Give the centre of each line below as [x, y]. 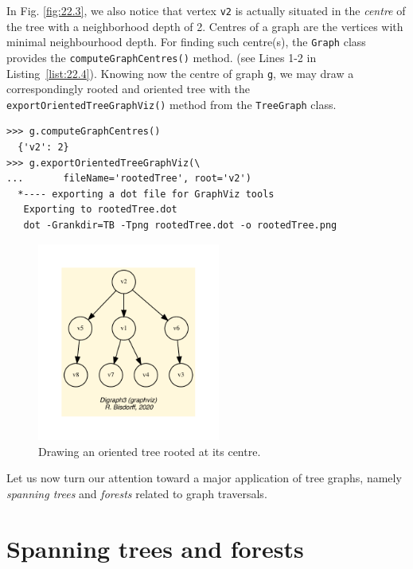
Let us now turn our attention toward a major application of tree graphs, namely [204, 478]
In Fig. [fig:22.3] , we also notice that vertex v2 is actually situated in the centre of [206, 10]
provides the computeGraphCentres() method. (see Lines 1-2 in [162, 57]
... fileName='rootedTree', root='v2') [129, 179]
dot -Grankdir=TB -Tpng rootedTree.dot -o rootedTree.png [180, 226]
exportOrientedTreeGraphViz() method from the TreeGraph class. [171, 104]
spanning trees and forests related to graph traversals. [137, 493]
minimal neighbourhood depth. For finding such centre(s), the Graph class [186, 42]
